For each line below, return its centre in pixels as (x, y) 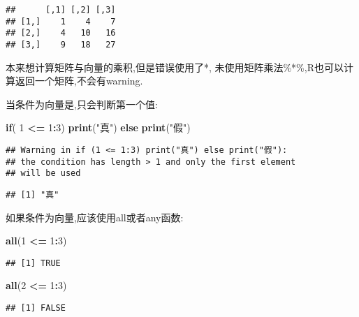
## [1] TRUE (33, 263)
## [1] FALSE (36, 308)
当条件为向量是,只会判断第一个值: (82, 104)
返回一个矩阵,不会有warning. (79, 81)
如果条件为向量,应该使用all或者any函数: (95, 217)
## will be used (43, 174)
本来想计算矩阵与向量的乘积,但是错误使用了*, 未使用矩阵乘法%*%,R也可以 (175, 67)
